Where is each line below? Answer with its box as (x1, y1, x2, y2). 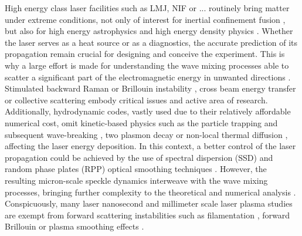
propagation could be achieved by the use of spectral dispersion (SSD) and (5, 151, 273, 163)
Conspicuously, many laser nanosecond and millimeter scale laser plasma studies (5, 197, 293, 210)
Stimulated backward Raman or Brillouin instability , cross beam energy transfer (5, 82, 296, 95)
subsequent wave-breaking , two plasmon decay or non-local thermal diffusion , (5, 128, 288, 140)
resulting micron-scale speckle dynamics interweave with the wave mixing (5, 174, 268, 186)
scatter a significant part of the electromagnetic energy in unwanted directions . (5, 70, 291, 83)
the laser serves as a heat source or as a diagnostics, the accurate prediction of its (5, 36, 298, 48)
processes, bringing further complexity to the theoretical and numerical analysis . (5, 186, 296, 198)
